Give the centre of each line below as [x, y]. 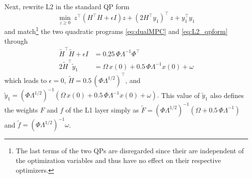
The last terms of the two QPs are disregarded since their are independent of [130, 151]
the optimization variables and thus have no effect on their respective [118, 160]
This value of [180, 95]
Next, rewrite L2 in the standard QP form [67, 6]
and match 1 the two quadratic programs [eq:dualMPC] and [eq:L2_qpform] [116, 30]
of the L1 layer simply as [102, 109]
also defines [227, 95]
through [16, 40]
